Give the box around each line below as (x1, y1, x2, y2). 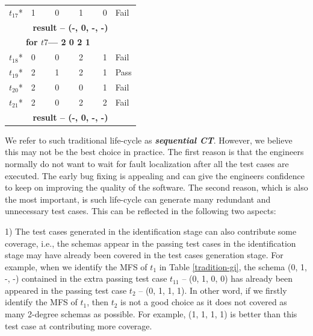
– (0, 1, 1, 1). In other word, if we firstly (138, 284, 287, 296)
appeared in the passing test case (5, 284, 127, 296)
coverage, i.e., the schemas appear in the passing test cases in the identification (5, 236, 296, 249)
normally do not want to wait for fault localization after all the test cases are (5, 157, 289, 170)
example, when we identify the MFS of (5, 260, 147, 273)
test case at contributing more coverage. (5, 319, 152, 332)
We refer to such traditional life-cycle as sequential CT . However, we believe (5, 133, 293, 146)
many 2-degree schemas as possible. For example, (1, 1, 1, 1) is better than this (5, 308, 297, 320)
